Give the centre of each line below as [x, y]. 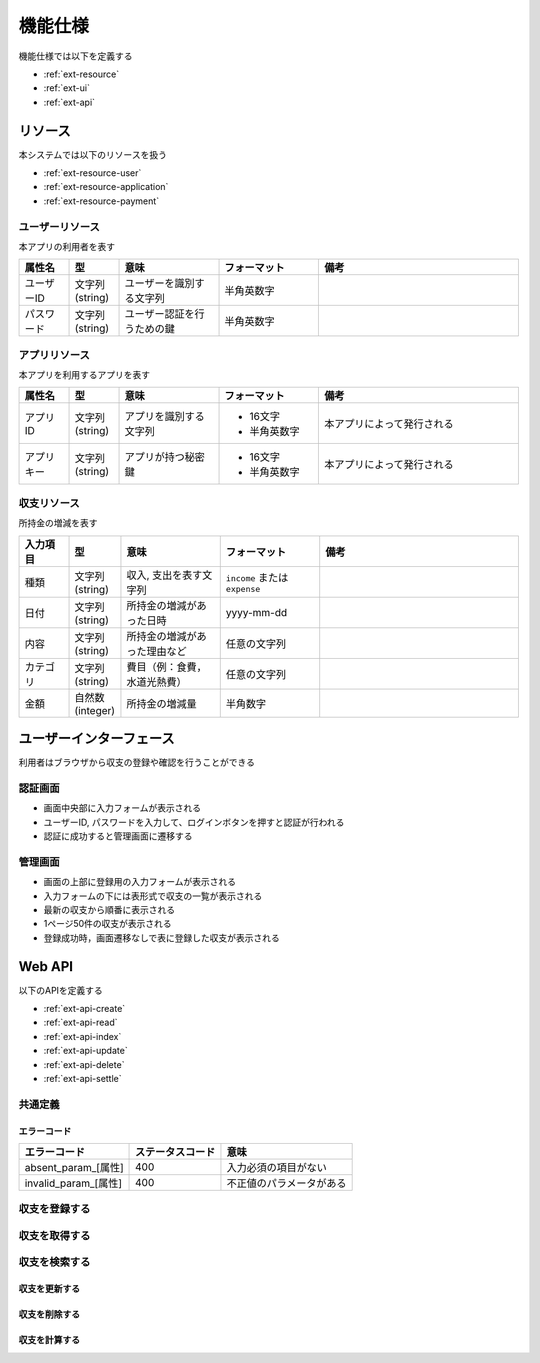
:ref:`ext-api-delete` [84, 1064]
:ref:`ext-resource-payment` [101, 201]
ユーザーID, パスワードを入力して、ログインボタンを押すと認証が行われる [194, 822]
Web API [46, 966]
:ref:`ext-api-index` [82, 1036]
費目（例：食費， [166, 667]
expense [243, 589]
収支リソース [49, 503]
